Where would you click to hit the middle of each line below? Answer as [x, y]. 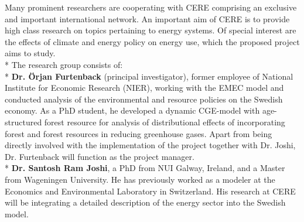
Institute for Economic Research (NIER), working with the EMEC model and [144, 88]
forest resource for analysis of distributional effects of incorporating [165, 122]
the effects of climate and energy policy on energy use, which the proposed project [152, 41]
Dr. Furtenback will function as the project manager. [100, 156]
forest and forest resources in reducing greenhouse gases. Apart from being [139, 133]
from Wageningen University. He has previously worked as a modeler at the [140, 179]
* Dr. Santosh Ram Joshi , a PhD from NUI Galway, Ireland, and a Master [145, 168]
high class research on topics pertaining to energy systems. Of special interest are [151, 30]
